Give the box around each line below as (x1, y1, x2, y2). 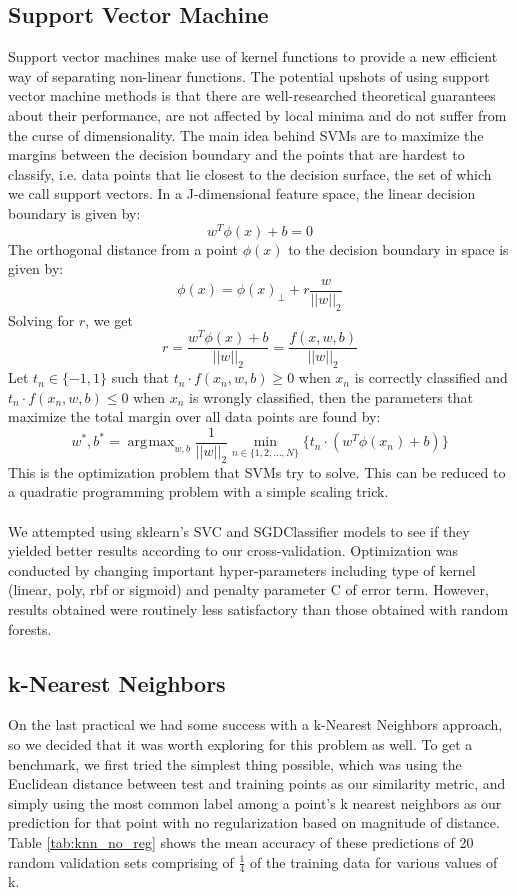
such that (111, 367, 169, 388)
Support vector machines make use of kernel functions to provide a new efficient (8, 46, 498, 67)
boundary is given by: (8, 202, 141, 223)
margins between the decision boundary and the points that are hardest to (8, 144, 465, 165)
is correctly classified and (354, 367, 508, 388)
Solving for (8, 309, 75, 330)
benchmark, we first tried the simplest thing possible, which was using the (8, 753, 462, 774)
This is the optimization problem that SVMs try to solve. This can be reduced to (8, 461, 506, 482)
